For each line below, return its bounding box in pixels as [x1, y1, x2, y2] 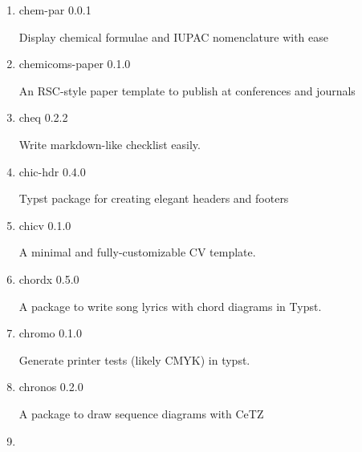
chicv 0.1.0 [18, 216, 71, 233]
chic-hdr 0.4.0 [18, 163, 86, 180]
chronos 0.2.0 [18, 378, 83, 395]
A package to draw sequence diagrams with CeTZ [18, 405, 264, 422]
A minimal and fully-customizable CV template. [18, 244, 256, 260]
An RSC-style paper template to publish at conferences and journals [18, 82, 356, 99]
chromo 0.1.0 [18, 325, 83, 341]
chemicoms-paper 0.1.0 [18, 55, 131, 72]
